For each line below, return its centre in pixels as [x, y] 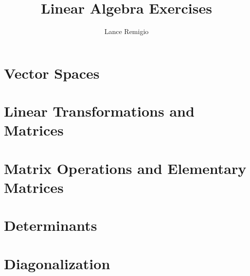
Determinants [51, 225]
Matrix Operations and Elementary [125, 168]
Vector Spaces [52, 73]
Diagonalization [57, 263]
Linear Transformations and [99, 111]
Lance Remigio [126, 31]
